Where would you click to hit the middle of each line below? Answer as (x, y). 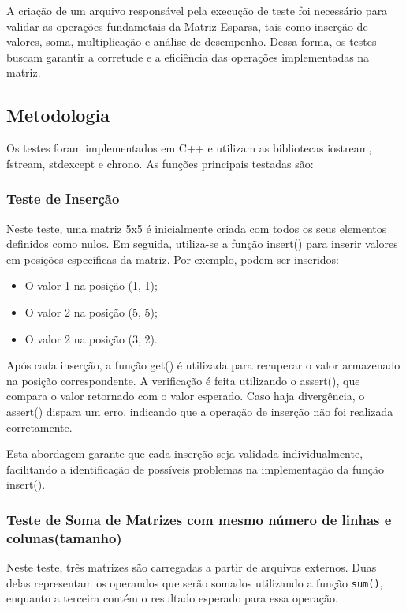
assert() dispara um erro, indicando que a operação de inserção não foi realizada (200, 411)
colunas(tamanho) (64, 537)
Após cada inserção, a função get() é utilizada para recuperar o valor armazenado (203, 365)
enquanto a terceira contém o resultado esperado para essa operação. (172, 598)
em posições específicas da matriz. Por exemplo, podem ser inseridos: (173, 259)
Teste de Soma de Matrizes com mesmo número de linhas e (199, 519)
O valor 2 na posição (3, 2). (91, 338)
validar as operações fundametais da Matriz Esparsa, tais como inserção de (187, 26)
